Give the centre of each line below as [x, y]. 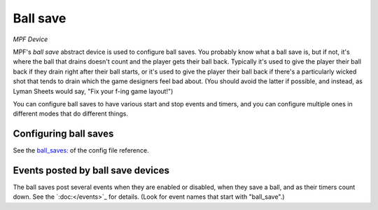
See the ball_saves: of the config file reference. [81, 150]
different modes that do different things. [71, 114]
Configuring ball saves [63, 134]
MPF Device [30, 39]
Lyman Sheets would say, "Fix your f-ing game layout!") [93, 91]
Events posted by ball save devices [91, 170]
